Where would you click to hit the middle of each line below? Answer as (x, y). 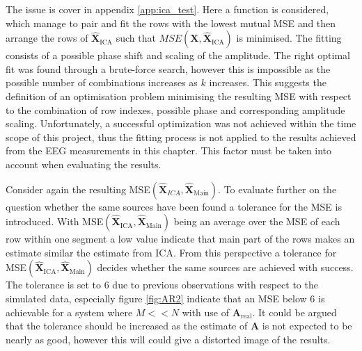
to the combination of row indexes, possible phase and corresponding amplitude (175, 109)
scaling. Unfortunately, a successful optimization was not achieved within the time (181, 123)
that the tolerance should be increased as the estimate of (127, 326)
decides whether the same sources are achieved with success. (225, 267)
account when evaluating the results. (84, 164)
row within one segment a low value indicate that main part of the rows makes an (180, 239)
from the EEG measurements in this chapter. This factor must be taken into (169, 150)
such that (136, 38)
